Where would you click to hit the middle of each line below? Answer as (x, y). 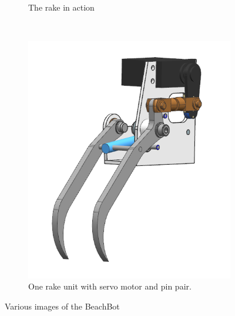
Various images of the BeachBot (62, 306)
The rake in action (61, 7)
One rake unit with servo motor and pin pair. (110, 286)
